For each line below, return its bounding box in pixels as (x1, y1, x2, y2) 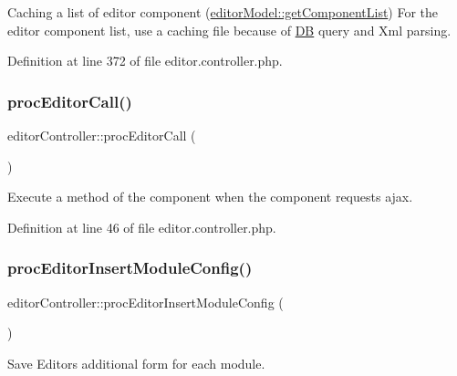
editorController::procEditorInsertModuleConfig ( (7, 292, 284, 311)
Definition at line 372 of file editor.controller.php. (7, 51, 283, 70)
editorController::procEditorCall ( (7, 126, 196, 144)
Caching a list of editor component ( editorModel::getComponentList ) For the (7, 3, 439, 21)
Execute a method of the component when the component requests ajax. (7, 187, 413, 206)
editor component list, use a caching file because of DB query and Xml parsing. (7, 20, 452, 39)
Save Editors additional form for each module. (7, 353, 265, 372)
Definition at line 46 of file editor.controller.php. (7, 217, 276, 236)
